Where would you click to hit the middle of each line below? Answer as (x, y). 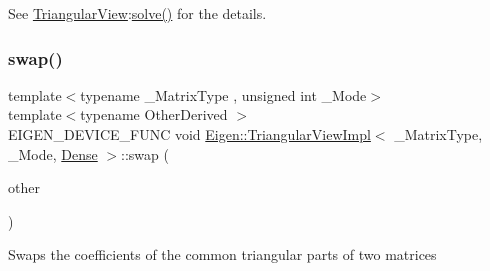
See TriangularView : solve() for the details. (137, 13)
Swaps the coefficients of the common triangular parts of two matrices (222, 254)
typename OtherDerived (154, 114)
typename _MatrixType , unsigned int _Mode (223, 94)
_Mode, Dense (53, 153)
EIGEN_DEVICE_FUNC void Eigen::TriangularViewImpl (189, 134)
